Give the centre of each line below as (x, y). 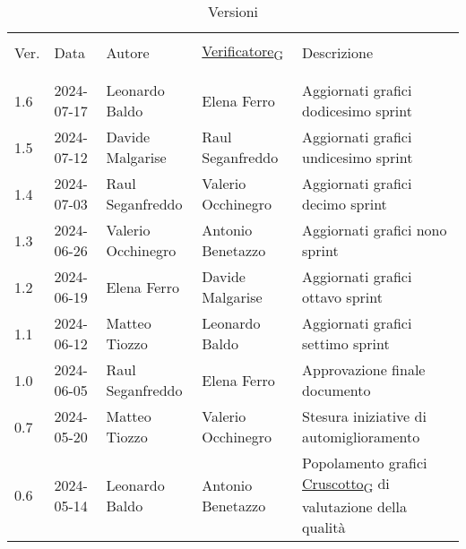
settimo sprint (346, 344)
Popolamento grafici (365, 463)
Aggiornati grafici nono (375, 230)
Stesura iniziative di (364, 416)
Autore (128, 52)
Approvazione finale (364, 370)
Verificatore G (242, 52)
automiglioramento (361, 437)
